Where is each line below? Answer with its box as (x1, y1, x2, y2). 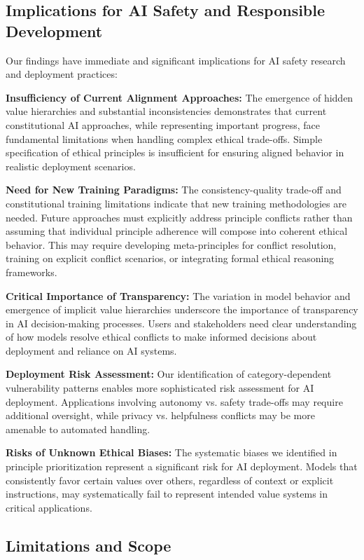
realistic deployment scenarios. (6, 158, 136, 173)
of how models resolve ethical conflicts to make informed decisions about (6, 329, 317, 344)
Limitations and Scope (6, 534, 171, 556)
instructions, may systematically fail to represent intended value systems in (6, 486, 328, 501)
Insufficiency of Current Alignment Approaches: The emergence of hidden (6, 90, 353, 104)
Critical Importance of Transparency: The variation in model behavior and (6, 288, 351, 303)
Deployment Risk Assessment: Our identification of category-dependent (6, 367, 332, 381)
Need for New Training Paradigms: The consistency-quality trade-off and (6, 182, 342, 197)
